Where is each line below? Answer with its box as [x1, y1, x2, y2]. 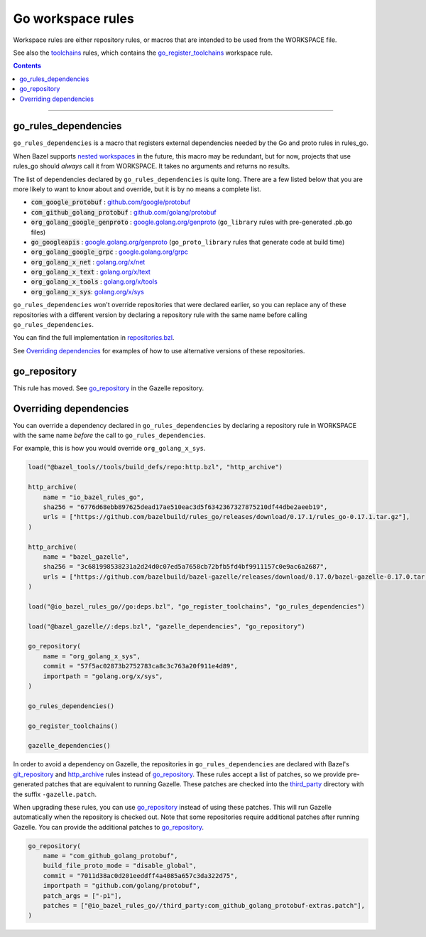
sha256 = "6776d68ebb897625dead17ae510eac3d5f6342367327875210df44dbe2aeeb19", [43, 503, 328, 511]
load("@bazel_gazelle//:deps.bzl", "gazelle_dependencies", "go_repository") [28, 622, 305, 631]
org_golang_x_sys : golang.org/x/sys [31, 287, 145, 296]
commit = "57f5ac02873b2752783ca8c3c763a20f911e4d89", [43, 662, 238, 670]
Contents [13, 61, 42, 70]
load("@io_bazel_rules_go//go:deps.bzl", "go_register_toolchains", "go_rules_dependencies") [28, 602, 366, 611]
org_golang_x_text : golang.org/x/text [31, 267, 151, 277]
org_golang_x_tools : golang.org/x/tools [31, 277, 158, 286]
